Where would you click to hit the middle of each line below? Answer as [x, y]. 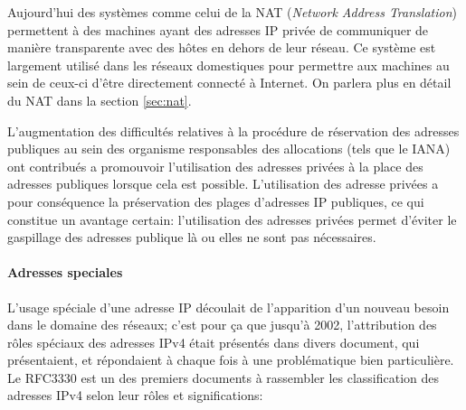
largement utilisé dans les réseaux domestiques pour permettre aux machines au [228, 65]
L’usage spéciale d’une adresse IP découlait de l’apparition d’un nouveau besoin [228, 307]
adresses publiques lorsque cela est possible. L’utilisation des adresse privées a [223, 184]
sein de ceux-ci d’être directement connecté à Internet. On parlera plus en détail [229, 83]
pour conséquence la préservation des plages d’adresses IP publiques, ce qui [216, 201]
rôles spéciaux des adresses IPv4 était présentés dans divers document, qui [214, 342]
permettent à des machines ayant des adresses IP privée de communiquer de [218, 29]
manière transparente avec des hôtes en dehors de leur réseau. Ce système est [222, 47]
